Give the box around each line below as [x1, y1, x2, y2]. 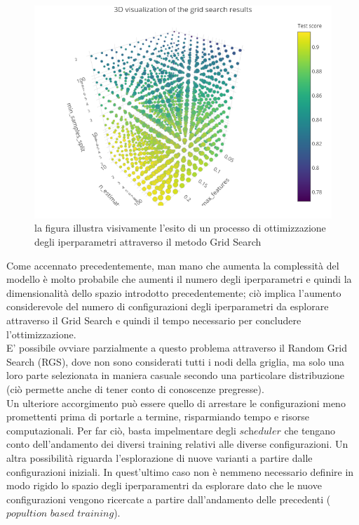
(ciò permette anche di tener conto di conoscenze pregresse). [6, 381, 264, 396]
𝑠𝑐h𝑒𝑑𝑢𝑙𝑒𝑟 [239, 426, 281, 437]
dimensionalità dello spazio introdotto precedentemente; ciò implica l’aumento [6, 285, 341, 300]
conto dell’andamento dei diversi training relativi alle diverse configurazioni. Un [6, 437, 348, 451]
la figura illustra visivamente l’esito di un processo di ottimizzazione [34, 220, 326, 235]
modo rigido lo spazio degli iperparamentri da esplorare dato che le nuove [6, 478, 322, 493]
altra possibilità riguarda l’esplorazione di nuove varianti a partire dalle [6, 450, 313, 465]
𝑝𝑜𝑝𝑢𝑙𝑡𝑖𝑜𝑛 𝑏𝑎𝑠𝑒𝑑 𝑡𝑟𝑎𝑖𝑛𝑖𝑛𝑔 [6, 509, 114, 519]
